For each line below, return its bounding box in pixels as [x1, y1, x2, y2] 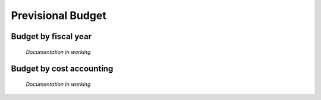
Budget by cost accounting [11, 64, 114, 74]
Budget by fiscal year [11, 31, 92, 41]
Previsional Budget [11, 9, 106, 22]
